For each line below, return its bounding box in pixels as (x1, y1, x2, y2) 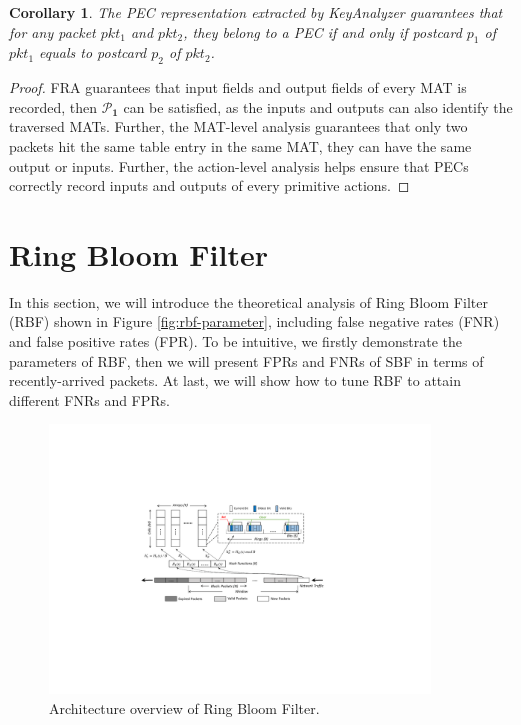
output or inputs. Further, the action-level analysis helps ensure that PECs (9, 155, 469, 176)
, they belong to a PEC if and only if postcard (183, 21, 462, 42)
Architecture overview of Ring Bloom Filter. (49, 697, 320, 718)
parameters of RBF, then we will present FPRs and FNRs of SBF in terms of (9, 350, 484, 371)
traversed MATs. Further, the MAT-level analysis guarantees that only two (9, 116, 468, 137)
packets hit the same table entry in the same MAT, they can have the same (9, 135, 472, 156)
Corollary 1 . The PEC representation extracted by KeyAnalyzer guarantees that (9, 2, 503, 22)
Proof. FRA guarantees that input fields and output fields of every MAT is (9, 77, 467, 98)
